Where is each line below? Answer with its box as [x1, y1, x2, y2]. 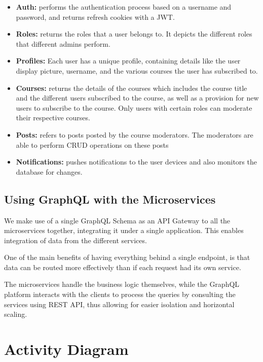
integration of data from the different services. [4, 235, 147, 245]
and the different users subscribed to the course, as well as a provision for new [16, 92, 259, 103]
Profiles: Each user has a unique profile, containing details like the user [16, 55, 241, 66]
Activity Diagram [4, 339, 129, 359]
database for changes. [16, 166, 83, 177]
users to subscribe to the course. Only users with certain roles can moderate [16, 102, 252, 113]
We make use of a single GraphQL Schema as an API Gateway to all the [4, 215, 231, 225]
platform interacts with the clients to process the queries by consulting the [4, 289, 236, 300]
